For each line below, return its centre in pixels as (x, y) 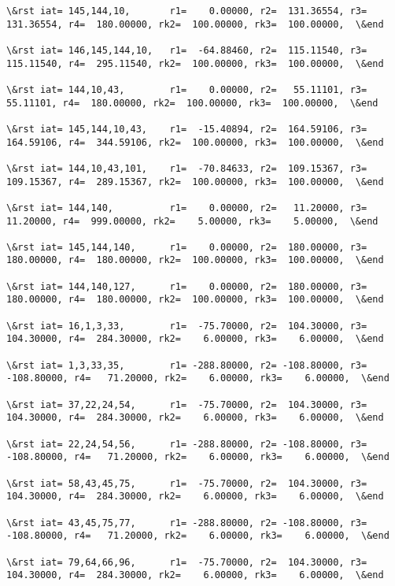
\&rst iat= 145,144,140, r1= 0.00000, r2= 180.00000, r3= (187, 247)
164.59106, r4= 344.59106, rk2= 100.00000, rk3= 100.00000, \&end (195, 142)
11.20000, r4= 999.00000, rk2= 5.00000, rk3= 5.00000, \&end (192, 221)
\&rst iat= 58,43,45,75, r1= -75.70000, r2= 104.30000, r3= (187, 483)
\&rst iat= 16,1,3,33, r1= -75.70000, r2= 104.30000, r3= (187, 326)
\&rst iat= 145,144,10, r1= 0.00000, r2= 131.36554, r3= (187, 11)
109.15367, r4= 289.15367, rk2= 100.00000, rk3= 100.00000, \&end (195, 182)
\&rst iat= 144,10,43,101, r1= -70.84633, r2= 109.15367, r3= (187, 168)
